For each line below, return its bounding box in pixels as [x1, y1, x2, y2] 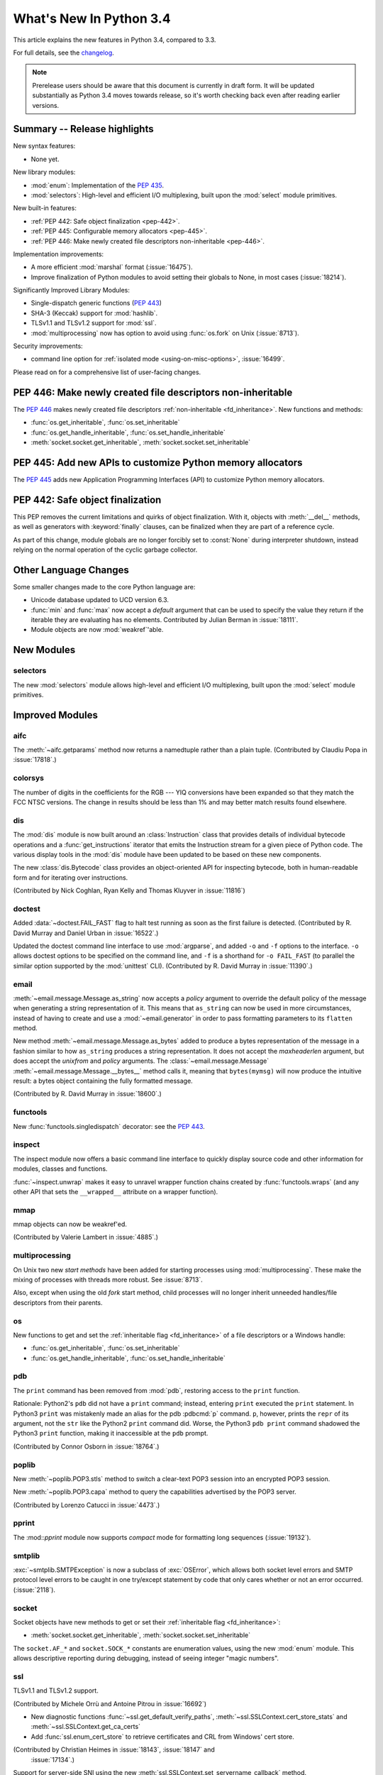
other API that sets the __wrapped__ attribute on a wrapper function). [13, 1187, 218, 1196]
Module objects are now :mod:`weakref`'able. [30, 626, 164, 634]
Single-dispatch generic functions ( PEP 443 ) [30, 299, 162, 307]
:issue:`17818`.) [13, 755, 57, 764]
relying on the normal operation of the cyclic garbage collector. [13, 545, 198, 554]
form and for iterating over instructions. [13, 873, 128, 882]
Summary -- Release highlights [13, 123, 154, 135]
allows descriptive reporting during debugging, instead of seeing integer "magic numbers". [13, 1654, 279, 1663]
